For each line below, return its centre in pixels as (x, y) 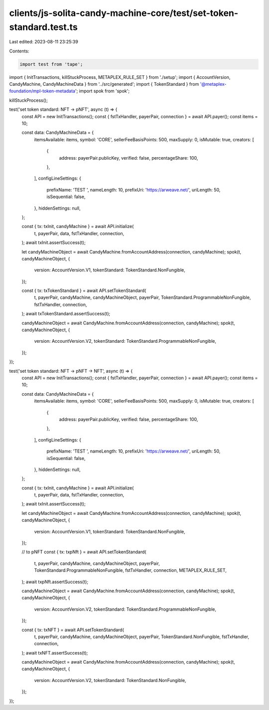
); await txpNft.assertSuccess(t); (55, 582)
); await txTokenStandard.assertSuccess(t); (66, 314)
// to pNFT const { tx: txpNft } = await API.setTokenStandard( (84, 552)
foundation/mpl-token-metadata (42, 91)
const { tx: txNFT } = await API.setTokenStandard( (73, 630)
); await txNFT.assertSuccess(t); (55, 653)
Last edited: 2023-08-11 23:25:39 (44, 42)
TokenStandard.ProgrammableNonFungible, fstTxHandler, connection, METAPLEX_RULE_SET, (130, 570)
